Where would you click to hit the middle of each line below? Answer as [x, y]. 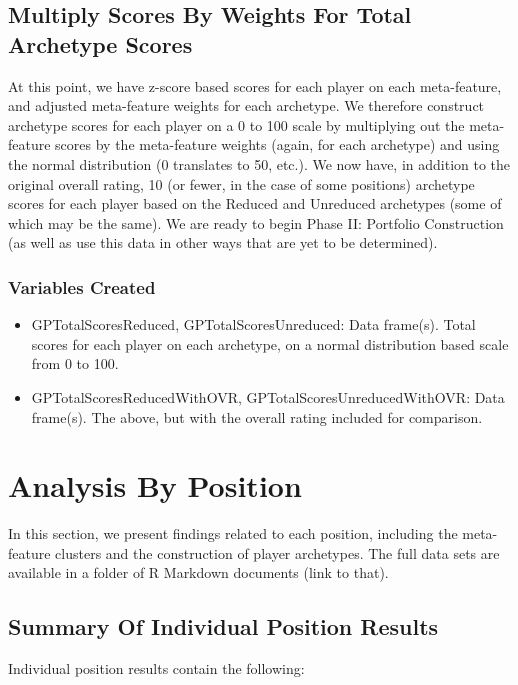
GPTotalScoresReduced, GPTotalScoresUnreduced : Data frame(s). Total [253, 324]
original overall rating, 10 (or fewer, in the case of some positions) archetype [241, 183]
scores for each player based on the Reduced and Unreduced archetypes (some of [255, 203]
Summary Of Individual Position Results [223, 626]
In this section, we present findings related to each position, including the [233, 533]
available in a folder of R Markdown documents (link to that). [198, 572]
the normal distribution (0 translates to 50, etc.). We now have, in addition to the [259, 163]
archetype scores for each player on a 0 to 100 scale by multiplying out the [236, 124]
